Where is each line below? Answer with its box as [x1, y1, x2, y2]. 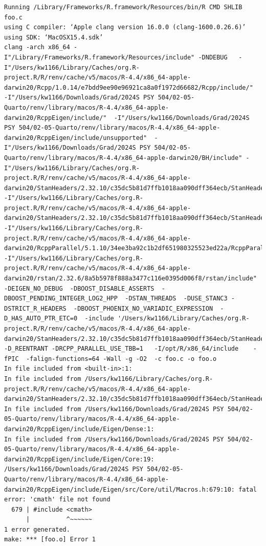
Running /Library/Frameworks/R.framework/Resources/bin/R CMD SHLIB [4, 4, 242, 11]
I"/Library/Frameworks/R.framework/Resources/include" [4, 53, 195, 61]
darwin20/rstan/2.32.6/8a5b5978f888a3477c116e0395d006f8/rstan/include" [4, 275, 257, 282]
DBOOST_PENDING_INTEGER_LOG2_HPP [4, 295, 118, 302]
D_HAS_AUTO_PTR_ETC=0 [4, 315, 78, 322]
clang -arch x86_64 [4, 44, 70, 51]
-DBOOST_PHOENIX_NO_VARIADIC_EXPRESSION [74, 305, 213, 312]
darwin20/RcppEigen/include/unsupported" [4, 134, 147, 141]
